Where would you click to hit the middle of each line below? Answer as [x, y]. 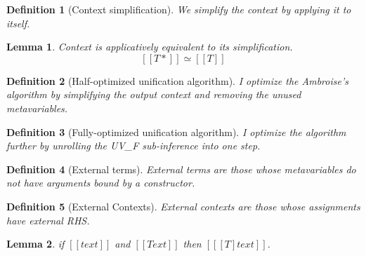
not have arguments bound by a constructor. [101, 183]
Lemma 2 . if [35, 244]
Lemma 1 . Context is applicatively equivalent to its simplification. [150, 47]
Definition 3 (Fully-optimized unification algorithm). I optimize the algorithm [176, 132]
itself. [18, 23]
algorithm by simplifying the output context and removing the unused [154, 94]
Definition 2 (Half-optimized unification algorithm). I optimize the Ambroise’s [177, 80]
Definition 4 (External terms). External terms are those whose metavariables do [181, 169]
